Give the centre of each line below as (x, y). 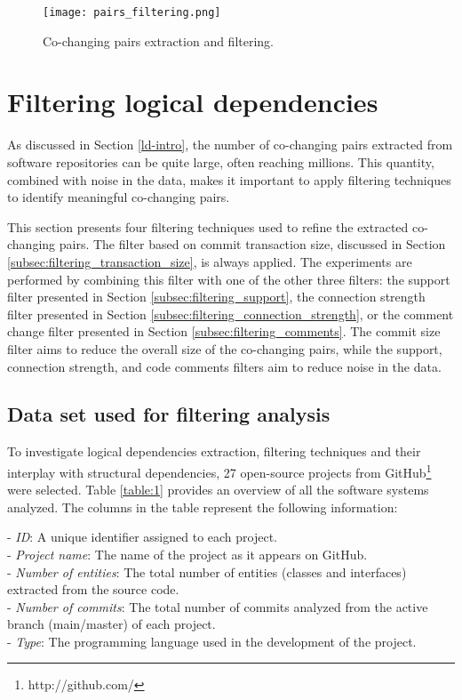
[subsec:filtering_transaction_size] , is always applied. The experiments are (210, 261)
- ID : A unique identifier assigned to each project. (142, 537)
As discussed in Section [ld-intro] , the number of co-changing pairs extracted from (230, 145)
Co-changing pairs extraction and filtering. (159, 40)
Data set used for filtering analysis (169, 414)
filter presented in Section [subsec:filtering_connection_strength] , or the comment (231, 314)
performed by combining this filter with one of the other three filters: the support (229, 279)
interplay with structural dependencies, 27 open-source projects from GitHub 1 (219, 471)
